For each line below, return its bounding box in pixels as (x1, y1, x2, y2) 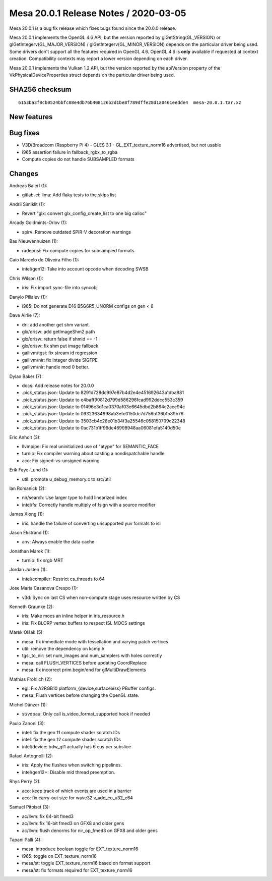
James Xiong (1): (9, 511, 44, 517)
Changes (9, 169, 39, 178)
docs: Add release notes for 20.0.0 (22, 382, 94, 389)
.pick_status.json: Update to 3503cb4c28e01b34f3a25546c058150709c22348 (22, 418, 186, 424)
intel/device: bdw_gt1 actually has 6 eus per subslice (22, 743, 131, 749)
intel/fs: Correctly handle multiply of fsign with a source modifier (22, 502, 156, 508)
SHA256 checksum (9, 85, 72, 93)
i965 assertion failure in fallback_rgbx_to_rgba (22, 149, 118, 155)
